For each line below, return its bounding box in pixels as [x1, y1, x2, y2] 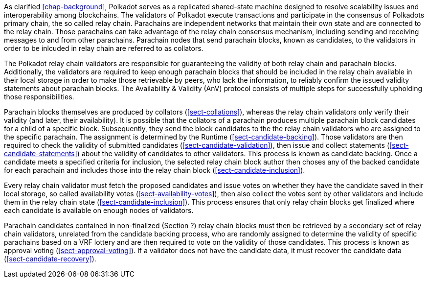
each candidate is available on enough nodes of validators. [4, 206, 194, 214]
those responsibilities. [4, 93, 74, 101]
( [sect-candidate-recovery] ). [4, 255, 96, 263]
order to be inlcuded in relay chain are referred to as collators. [4, 44, 203, 52]
